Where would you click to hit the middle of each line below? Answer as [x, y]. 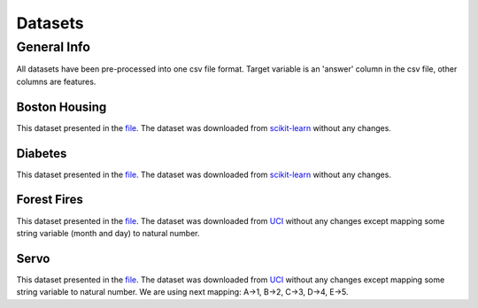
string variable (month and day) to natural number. [108, 233]
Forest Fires [50, 200]
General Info [53, 47]
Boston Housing [62, 107]
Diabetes [42, 154]
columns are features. [56, 81]
